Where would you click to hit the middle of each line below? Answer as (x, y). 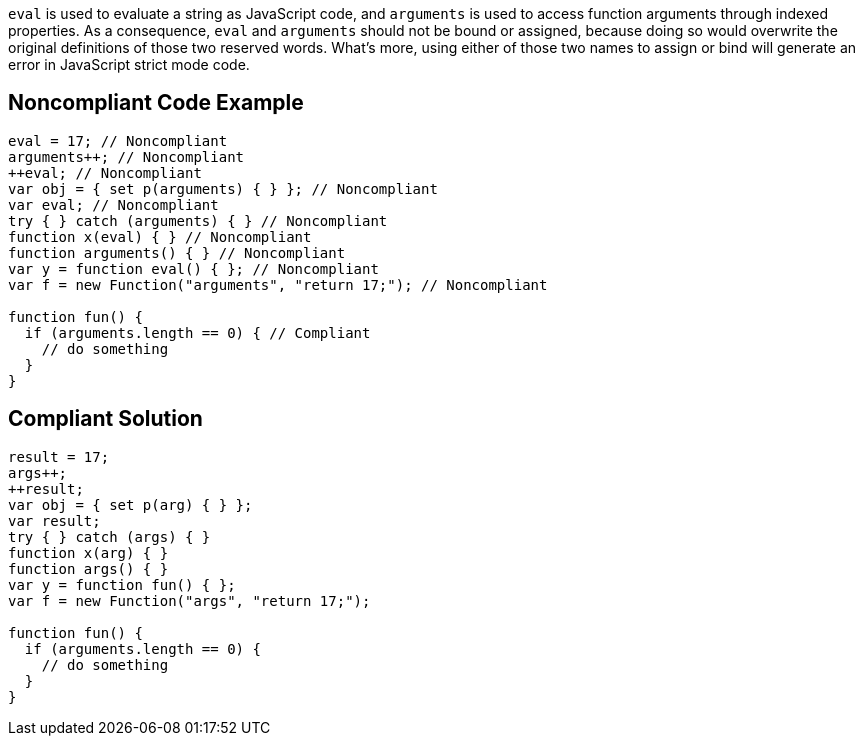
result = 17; (59, 456)
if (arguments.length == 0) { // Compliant (197, 332)
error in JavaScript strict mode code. (129, 64)
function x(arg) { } (88, 552)
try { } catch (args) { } (109, 536)
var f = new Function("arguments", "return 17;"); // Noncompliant (278, 284)
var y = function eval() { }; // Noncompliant (193, 268)
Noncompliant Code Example (156, 103)
